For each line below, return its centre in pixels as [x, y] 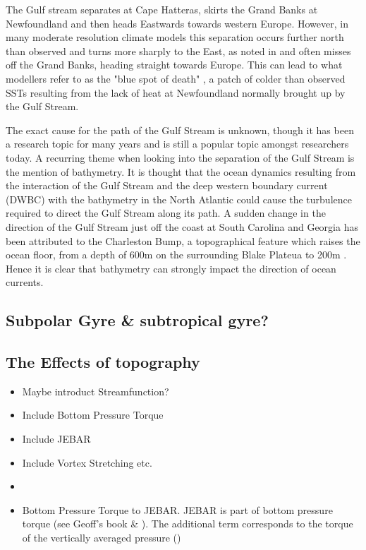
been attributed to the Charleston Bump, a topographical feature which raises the [183, 240]
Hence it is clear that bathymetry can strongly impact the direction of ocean [171, 268]
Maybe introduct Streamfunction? [96, 391]
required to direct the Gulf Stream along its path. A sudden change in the [166, 213]
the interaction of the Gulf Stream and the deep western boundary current [167, 185]
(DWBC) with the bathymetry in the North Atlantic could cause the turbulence [179, 199]
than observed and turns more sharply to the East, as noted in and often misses [178, 50]
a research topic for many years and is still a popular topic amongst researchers [177, 144]
